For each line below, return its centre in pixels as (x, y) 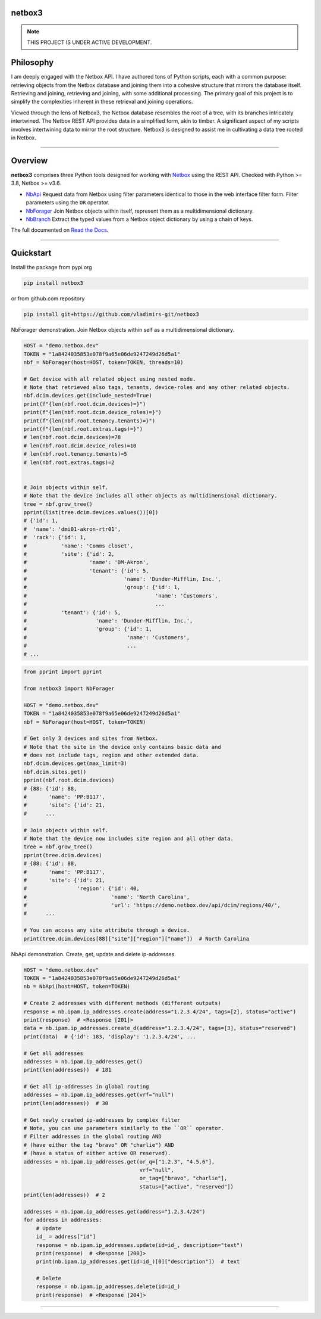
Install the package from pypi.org (51, 267)
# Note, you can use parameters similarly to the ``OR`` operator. (124, 1128)
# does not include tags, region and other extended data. (111, 755)
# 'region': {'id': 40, (81, 889)
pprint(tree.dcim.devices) (63, 855)
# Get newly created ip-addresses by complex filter (102, 1120)
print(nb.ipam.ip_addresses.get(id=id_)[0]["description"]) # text (138, 1262)
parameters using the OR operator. (68, 203)
